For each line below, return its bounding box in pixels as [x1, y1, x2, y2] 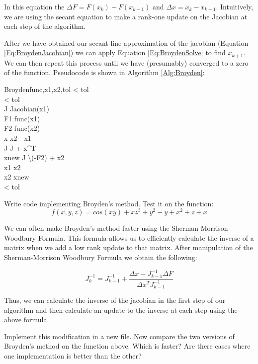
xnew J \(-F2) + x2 [4, 152, 65, 163]
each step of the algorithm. [4, 21, 86, 31]
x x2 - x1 [4, 132, 31, 143]
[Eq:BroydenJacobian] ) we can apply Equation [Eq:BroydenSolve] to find [4, 47, 226, 58]
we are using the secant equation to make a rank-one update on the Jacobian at [4, 11, 248, 21]
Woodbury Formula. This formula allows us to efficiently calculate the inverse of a [4, 232, 254, 243]
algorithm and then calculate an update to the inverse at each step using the [4, 304, 238, 315]
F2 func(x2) [4, 123, 40, 133]
